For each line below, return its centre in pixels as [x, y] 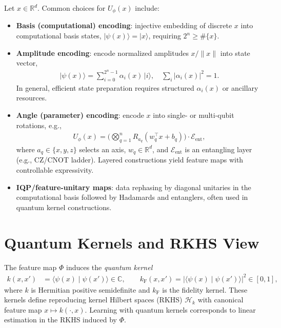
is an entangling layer [218, 149]
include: [147, 8]
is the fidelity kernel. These [205, 289]
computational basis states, [59, 36]
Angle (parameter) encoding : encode [80, 115]
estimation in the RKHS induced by [61, 320]
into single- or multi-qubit [194, 115]
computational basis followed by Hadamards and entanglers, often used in [132, 197]
